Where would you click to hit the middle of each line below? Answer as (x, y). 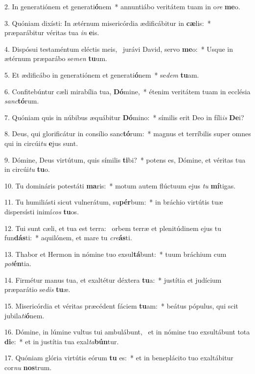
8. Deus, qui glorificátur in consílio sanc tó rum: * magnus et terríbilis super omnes (128, 134)
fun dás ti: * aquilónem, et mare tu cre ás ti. (68, 238)
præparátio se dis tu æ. (37, 289)
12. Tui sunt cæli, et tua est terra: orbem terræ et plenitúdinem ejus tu (113, 228)
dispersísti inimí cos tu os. (42, 211)
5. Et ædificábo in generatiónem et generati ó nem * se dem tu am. (102, 74)
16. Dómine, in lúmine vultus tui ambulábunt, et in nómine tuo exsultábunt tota (127, 332)
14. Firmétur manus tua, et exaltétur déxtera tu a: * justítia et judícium (113, 280)
